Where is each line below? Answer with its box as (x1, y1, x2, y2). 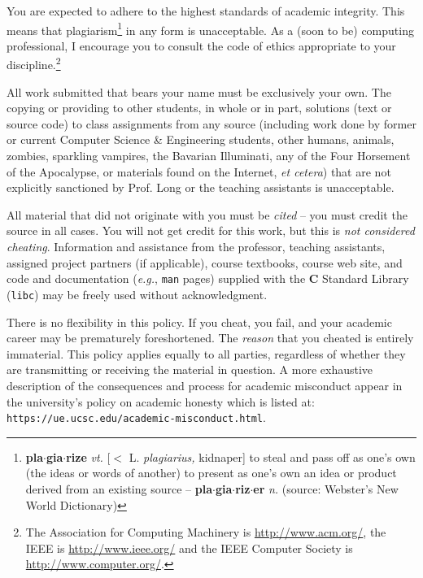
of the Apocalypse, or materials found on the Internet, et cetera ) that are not (7, 163, 391, 180)
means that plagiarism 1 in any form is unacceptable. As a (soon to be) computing (7, 19, 414, 38)
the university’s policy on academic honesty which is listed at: (7, 393, 315, 410)
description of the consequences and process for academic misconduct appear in (7, 376, 403, 393)
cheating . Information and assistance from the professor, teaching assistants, (7, 238, 386, 255)
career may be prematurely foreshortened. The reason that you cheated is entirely (7, 329, 414, 346)
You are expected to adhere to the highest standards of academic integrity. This (7, 2, 405, 19)
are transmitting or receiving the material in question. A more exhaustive (7, 361, 373, 378)
